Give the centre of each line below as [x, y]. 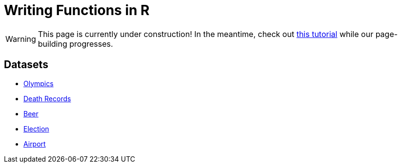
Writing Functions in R [77, 10]
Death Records [47, 98]
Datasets [26, 65]
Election [36, 129]
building [52, 44]
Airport [35, 144]
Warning [21, 39]
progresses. [91, 44]
